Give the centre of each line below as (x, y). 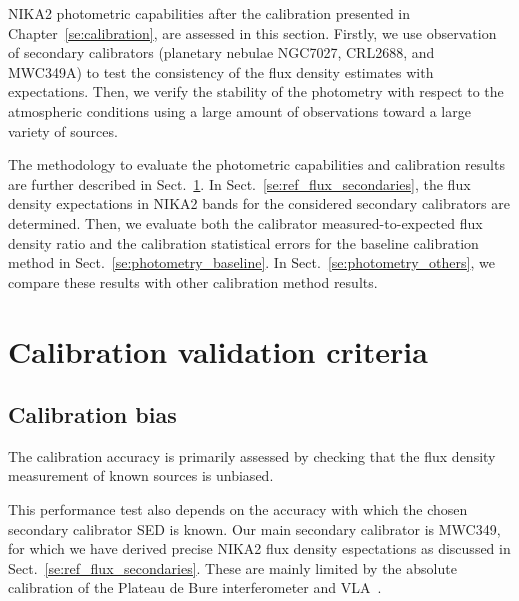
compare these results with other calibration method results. (193, 281)
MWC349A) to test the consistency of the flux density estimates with (221, 71)
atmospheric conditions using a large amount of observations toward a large (239, 110)
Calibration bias (92, 414)
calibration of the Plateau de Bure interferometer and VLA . (195, 587)
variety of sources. (63, 130)
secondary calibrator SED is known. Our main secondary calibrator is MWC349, (254, 528)
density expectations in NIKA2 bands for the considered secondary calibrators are (259, 203)
